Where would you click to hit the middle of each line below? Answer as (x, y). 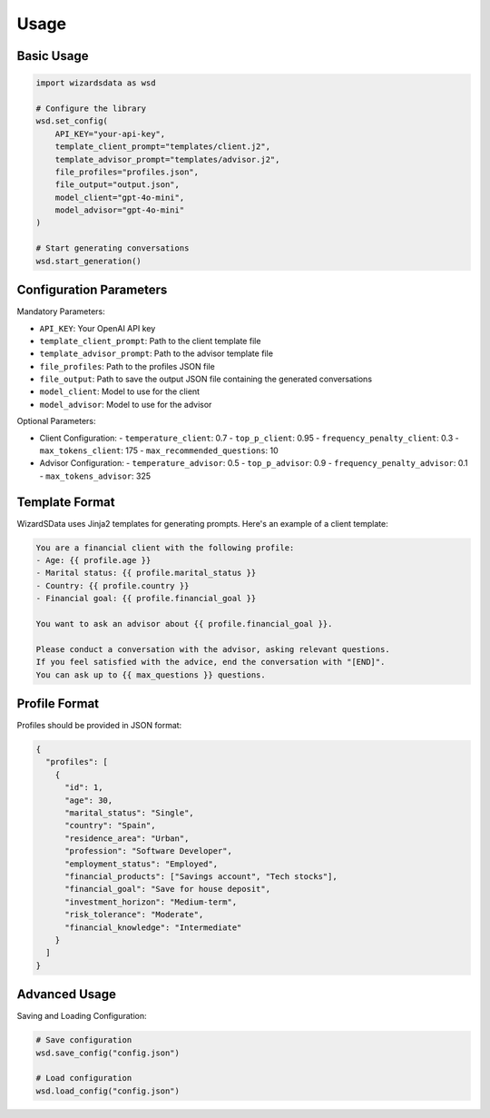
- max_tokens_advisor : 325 (95, 476)
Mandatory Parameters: (61, 312)
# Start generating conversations (113, 248)
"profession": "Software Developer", (149, 851)
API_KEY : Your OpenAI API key (98, 328)
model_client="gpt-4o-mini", (120, 197)
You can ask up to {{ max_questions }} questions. (151, 675)
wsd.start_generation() (89, 261)
